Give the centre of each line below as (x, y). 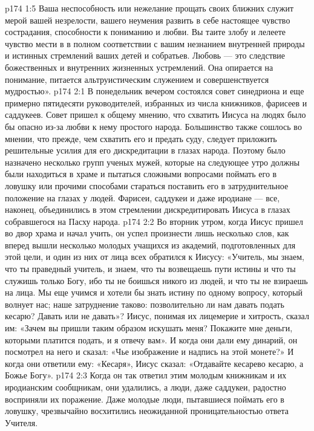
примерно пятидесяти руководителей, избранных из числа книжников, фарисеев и (156, 102)
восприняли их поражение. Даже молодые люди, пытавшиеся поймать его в (145, 399)
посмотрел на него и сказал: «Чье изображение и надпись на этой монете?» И (149, 352)
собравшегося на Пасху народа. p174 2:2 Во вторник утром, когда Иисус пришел (154, 221)
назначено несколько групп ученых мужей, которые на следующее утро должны (152, 162)
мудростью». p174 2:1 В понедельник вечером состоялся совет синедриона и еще (155, 91)
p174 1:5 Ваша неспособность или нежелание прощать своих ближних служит (149, 8)
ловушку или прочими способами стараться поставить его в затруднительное (147, 185)
